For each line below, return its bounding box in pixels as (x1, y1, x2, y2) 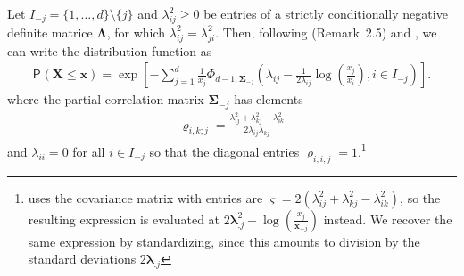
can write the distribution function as (7, 41, 212, 60)
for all (72, 142, 105, 161)
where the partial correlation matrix (7, 90, 204, 109)
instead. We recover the (323, 209, 452, 228)
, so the (400, 188, 441, 207)
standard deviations (28, 249, 137, 268)
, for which (106, 22, 166, 41)
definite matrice (7, 22, 93, 41)
